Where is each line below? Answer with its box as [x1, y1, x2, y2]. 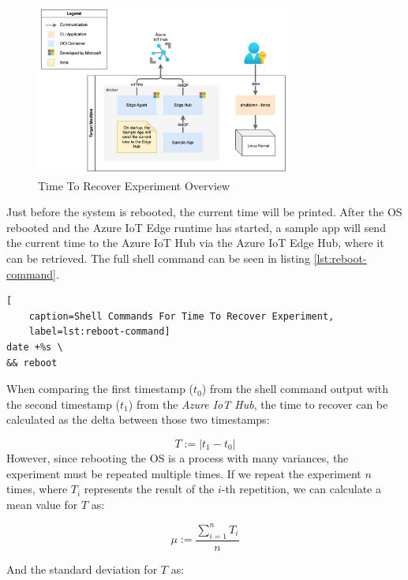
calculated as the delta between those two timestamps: [6, 411, 270, 428]
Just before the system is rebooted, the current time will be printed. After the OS [6, 204, 402, 220]
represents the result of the [84, 481, 215, 497]
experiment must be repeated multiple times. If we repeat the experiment [6, 465, 361, 481]
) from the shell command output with [201, 380, 388, 397]
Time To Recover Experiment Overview [38, 177, 230, 193]
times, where [6, 481, 68, 497]
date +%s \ [6, 341, 63, 353]
